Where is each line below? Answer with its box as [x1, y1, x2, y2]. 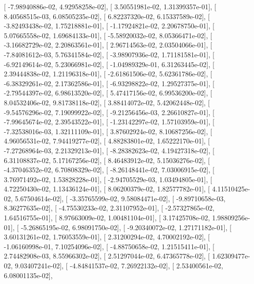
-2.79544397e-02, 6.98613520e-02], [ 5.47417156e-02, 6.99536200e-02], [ [4, 88, 212, 98]
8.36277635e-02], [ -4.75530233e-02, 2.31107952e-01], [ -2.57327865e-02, [4, 203, 214, 213]
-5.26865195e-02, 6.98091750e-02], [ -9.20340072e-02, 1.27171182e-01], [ [21, 222, 232, 232]
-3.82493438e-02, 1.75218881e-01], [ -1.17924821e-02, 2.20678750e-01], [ [4, 21, 214, 31]
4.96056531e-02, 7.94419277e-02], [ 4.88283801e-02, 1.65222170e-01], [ [4, 136, 210, 146]
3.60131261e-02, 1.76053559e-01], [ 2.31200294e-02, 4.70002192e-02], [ [4, 232, 210, 242]
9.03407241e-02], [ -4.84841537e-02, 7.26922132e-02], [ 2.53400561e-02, [15, 260, 223, 271]
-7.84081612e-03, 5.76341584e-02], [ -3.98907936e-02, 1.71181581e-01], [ [4, 49, 214, 59]
